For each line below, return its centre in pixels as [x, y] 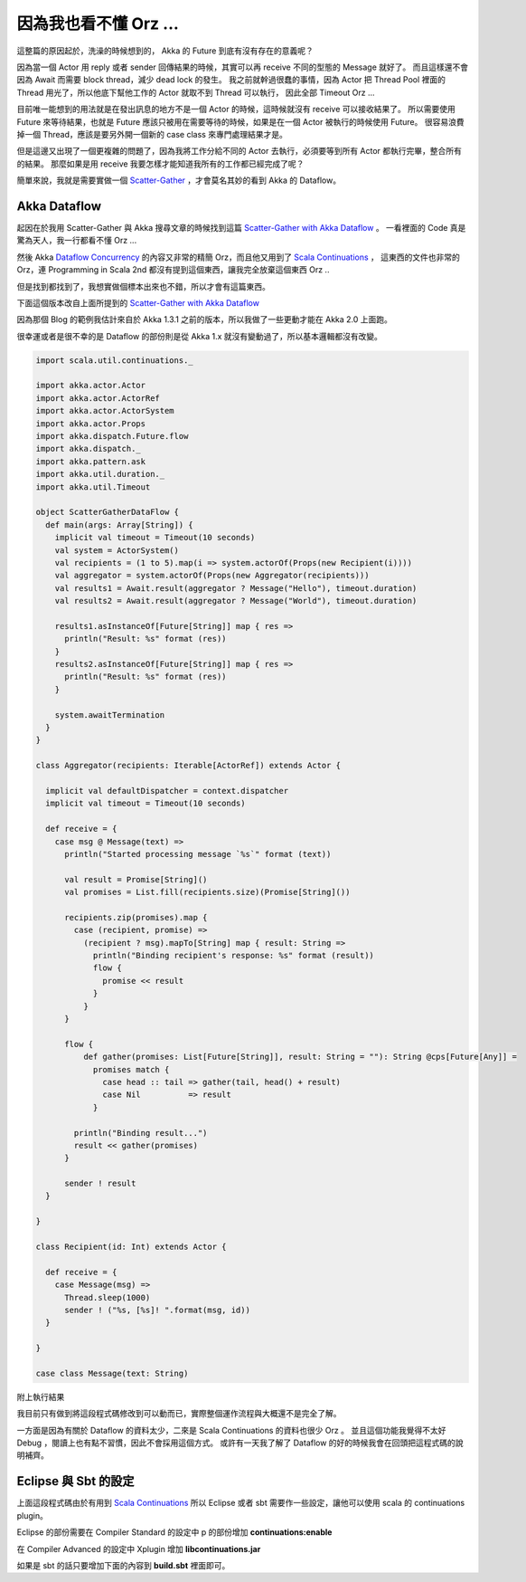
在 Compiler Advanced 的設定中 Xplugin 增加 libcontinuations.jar [139, 1549]
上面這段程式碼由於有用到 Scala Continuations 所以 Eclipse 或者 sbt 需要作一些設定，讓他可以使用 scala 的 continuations [241, 1503]
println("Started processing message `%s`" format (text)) [198, 854]
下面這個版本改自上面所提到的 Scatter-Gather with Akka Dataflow [138, 302]
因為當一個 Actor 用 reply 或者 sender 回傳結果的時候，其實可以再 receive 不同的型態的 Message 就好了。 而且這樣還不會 [243, 67]
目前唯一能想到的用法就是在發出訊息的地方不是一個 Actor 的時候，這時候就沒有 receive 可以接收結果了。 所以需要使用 [236, 110]
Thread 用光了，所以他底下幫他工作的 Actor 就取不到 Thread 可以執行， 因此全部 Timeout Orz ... [196, 92]
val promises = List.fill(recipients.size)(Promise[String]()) [207, 892]
